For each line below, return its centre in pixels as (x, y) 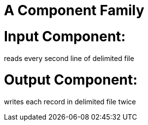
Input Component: (65, 36)
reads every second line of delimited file (69, 58)
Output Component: (71, 80)
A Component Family (74, 10)
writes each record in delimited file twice (70, 102)
